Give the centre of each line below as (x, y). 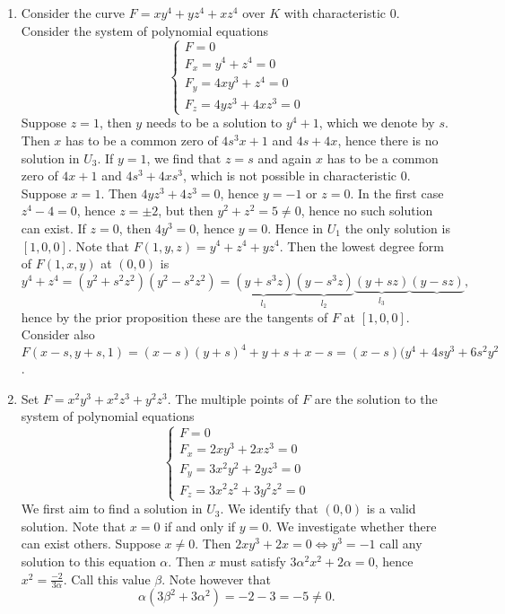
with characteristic (335, 13)
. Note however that (216, 579)
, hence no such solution (367, 211)
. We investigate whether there (353, 526)
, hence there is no (388, 140)
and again (285, 158)
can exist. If (53, 228)
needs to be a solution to (214, 123)
